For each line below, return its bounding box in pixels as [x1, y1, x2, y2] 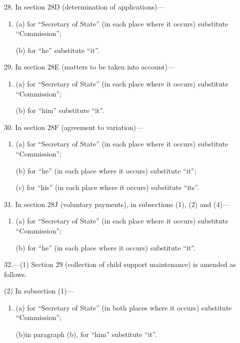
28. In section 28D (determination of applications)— [4, 1, 164, 11]
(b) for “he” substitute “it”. [15, 44, 99, 55]
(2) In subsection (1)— [4, 285, 74, 296]
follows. [4, 268, 27, 279]
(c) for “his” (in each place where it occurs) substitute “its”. [15, 182, 199, 192]
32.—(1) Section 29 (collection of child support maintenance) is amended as [4, 259, 236, 269]
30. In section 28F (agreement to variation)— [4, 121, 143, 132]
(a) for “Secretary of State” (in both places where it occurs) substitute [15, 302, 232, 312]
